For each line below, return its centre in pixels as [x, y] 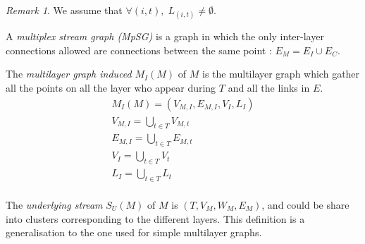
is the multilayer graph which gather [281, 74]
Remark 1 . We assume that [64, 10]
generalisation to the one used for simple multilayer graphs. [134, 232]
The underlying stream [54, 204]
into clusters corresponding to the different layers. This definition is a [155, 218]
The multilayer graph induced [69, 74]
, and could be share [305, 204]
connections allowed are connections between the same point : [139, 50]
